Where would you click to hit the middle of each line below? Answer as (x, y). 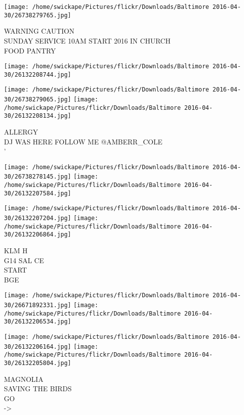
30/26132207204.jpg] (38, 218)
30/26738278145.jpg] (38, 177)
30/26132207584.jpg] (38, 193)
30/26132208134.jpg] (38, 116)
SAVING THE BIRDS (38, 389)
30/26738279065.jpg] (38, 100)
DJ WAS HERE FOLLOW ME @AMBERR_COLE (83, 141)
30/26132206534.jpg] (38, 322)
